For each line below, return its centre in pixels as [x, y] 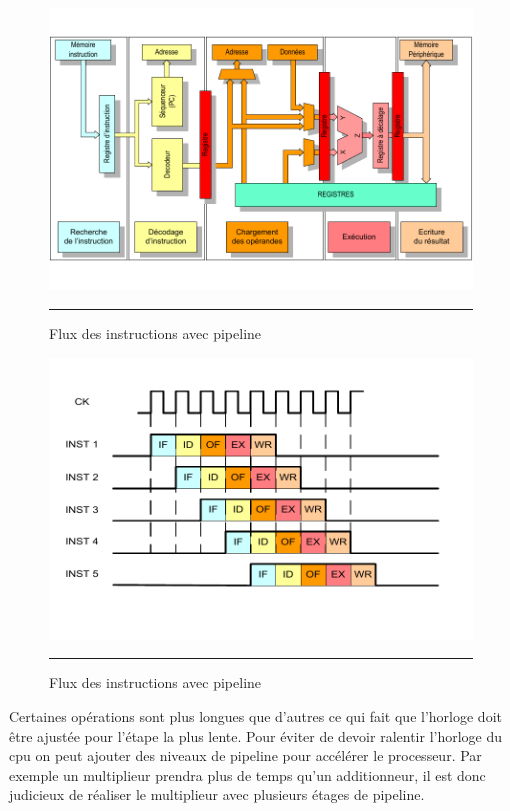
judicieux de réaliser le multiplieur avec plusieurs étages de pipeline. [217, 794]
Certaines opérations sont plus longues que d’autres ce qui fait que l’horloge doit [255, 716]
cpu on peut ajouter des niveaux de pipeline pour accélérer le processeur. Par [245, 755]
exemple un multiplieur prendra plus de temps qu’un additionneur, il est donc [247, 774]
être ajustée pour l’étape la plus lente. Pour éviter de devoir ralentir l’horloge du [256, 735]
